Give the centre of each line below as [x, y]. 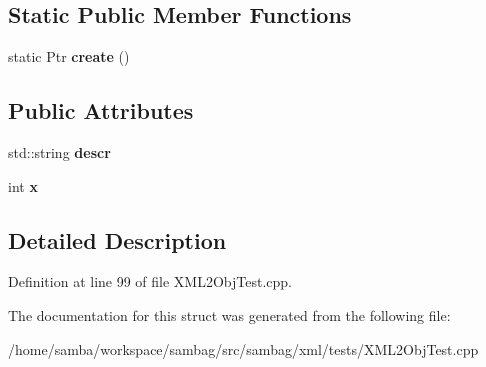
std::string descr [59, 152]
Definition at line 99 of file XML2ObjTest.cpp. [150, 281]
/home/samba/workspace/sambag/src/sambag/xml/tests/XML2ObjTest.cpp [243, 348]
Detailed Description [117, 239]
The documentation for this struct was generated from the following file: [229, 314]
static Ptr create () [69, 56]
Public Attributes [101, 110]
